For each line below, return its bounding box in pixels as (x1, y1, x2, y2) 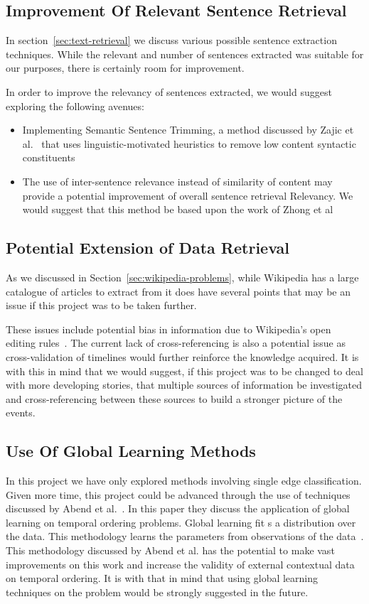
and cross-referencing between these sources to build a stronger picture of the (6, 391, 343, 406)
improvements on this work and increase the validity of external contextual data (6, 556, 355, 571)
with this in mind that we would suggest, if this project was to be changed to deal (6, 363, 363, 378)
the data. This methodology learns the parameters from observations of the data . (6, 529, 364, 544)
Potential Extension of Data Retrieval (6, 237, 289, 259)
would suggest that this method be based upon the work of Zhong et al (22, 202, 333, 217)
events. (6, 405, 36, 420)
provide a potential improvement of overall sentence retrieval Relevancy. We (22, 188, 353, 203)
